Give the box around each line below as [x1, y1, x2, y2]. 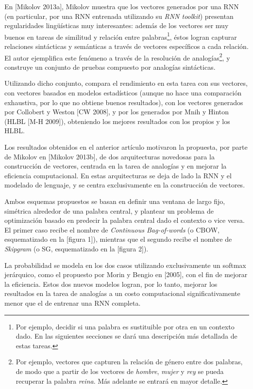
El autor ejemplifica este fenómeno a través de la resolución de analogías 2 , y [4, 51, 230, 62]
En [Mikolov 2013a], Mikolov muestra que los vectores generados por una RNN [4, 1, 239, 11]
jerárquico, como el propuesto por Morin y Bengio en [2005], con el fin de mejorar [4, 269, 248, 280]
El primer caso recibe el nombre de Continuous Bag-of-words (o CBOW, [4, 224, 220, 234]
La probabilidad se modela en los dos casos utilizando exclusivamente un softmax [4, 260, 246, 270]
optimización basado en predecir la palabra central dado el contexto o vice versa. [4, 215, 245, 225]
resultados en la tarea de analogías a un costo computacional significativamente [4, 288, 240, 298]
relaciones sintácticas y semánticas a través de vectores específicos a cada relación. [4, 41, 249, 51]
